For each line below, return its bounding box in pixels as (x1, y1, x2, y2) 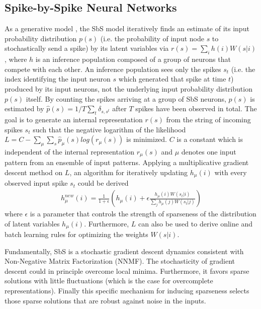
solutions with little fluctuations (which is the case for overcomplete (5, 275, 213, 286)
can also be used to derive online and (138, 218, 252, 228)
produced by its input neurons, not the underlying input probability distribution (5, 83, 252, 94)
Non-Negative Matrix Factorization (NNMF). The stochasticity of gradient (5, 256, 235, 266)
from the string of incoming (166, 114, 251, 124)
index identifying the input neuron (5, 73, 111, 84)
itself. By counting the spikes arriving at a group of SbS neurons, (26, 93, 226, 104)
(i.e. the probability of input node (100, 33, 204, 43)
